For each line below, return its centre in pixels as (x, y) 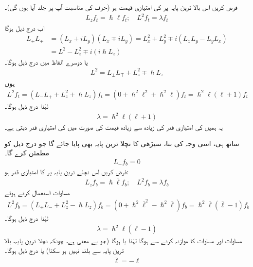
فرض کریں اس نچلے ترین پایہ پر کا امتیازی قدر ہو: (67, 172)
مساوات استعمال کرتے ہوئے (37, 192)
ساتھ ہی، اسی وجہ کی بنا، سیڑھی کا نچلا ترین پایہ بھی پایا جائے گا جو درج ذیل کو (122, 143)
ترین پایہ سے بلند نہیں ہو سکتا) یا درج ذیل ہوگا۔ (64, 250)
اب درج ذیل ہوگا (25, 27)
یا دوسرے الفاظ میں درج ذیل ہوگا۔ (46, 61)
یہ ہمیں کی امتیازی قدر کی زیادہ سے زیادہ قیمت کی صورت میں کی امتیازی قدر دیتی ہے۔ (114, 127)
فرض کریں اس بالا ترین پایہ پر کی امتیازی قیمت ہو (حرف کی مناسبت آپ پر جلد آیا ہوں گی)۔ (121, 7)
